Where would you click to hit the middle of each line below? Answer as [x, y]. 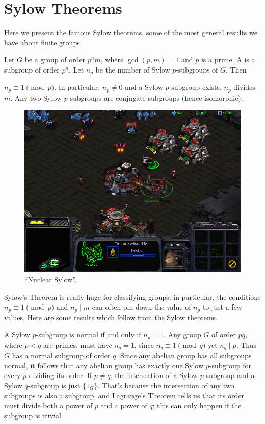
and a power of [124, 405]
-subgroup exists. [195, 87]
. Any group [182, 334]
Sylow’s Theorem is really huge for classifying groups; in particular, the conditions [132, 297]
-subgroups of [197, 69]
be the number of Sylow [133, 69]
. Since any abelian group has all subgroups [184, 355]
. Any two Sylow [36, 97]
